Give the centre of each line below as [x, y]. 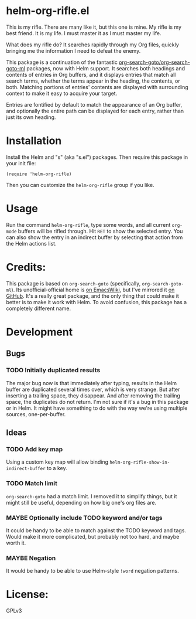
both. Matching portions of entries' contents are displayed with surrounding [97, 87]
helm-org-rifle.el [48, 11]
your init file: [21, 163]
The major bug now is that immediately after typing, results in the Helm [92, 383]
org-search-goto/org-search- [154, 62]
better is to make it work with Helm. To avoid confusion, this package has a [97, 302]
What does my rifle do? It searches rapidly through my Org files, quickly [93, 45]
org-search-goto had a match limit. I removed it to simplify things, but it [92, 496]
